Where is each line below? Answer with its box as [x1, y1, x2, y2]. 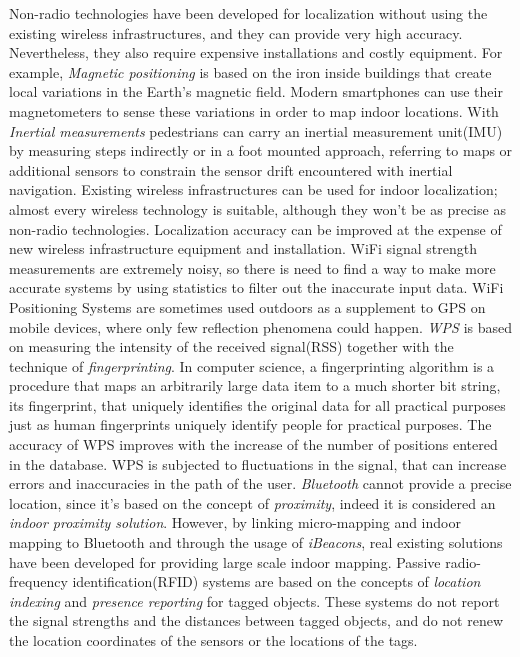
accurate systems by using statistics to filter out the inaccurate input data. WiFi [9, 277, 504, 298]
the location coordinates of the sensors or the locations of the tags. [9, 630, 418, 650]
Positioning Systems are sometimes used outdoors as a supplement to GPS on [9, 296, 486, 317]
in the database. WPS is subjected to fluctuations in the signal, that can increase [9, 453, 507, 474]
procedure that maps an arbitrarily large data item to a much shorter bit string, [9, 375, 501, 396]
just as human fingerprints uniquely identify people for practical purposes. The [9, 414, 492, 435]
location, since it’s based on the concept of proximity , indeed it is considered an [9, 492, 496, 513]
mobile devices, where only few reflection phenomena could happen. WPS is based [9, 316, 513, 337]
